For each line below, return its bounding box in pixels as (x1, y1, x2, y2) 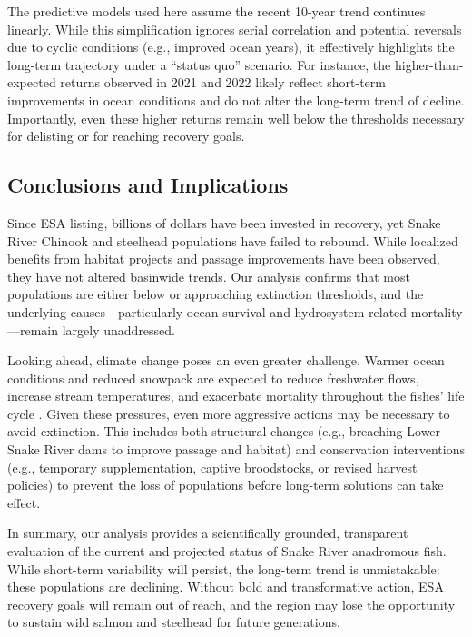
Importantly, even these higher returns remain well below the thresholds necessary (7, 108, 465, 127)
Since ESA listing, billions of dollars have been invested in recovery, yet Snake (7, 213, 441, 232)
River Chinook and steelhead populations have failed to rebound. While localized (7, 231, 458, 250)
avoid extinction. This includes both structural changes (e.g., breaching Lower (7, 422, 441, 441)
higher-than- (394, 55, 464, 74)
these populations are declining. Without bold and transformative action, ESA (7, 577, 444, 596)
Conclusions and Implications (7, 171, 289, 199)
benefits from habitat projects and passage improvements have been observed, (7, 249, 440, 268)
